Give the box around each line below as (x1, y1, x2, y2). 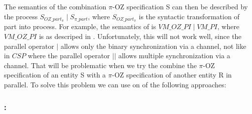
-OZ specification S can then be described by (112, 1, 248, 11)
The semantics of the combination (4, 1, 107, 11)
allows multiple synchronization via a (118, 50, 230, 61)
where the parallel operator (28, 50, 110, 61)
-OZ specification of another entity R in (112, 70, 232, 80)
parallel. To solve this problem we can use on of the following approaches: (4, 79, 226, 90)
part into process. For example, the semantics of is (4, 21, 156, 32)
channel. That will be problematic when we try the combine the (4, 60, 197, 70)
